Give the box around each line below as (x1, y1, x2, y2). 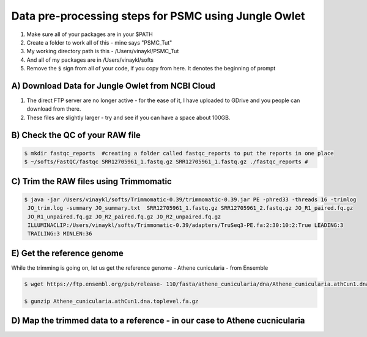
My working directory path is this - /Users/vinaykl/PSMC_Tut (26, 48, 179, 55)
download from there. (26, 105, 81, 113)
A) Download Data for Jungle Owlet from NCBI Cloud (11, 80, 215, 91)
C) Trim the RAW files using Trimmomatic (11, 176, 172, 187)
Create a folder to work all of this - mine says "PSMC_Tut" (26, 39, 172, 46)
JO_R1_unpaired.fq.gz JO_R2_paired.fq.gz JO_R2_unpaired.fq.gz (28, 213, 221, 220)
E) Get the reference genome (11, 248, 124, 258)
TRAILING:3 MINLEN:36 (28, 230, 92, 237)
